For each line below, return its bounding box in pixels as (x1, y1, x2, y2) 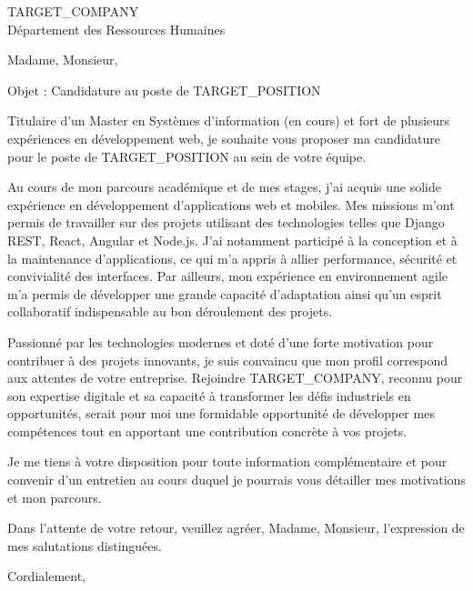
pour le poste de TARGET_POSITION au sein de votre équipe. (7, 146, 367, 165)
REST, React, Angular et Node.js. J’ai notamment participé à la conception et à (7, 230, 458, 249)
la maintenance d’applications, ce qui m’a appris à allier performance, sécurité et (7, 248, 458, 267)
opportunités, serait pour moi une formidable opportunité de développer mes (7, 404, 435, 423)
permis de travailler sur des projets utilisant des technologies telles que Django (7, 213, 445, 232)
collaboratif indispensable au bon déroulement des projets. (7, 302, 333, 321)
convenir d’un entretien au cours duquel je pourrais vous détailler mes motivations (7, 470, 466, 489)
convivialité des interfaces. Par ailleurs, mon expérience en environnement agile (7, 266, 448, 285)
